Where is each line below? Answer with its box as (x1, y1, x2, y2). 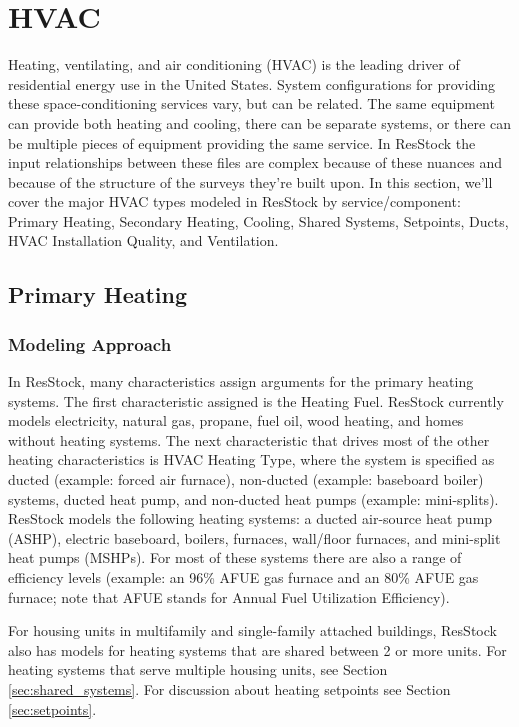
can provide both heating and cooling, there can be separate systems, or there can (8, 112, 511, 133)
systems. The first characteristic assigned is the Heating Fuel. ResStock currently (8, 390, 504, 411)
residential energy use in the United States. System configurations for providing (8, 73, 496, 94)
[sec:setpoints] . (8, 698, 97, 719)
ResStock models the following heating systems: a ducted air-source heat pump (8, 508, 493, 529)
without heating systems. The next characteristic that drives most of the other (8, 429, 490, 450)
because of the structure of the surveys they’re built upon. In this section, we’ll (8, 171, 493, 192)
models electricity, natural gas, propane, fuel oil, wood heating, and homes (8, 410, 464, 431)
